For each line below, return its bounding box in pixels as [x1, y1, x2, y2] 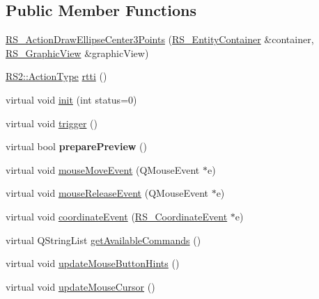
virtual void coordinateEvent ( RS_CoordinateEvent [6, 209, 228, 223]
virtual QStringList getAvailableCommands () [6, 232, 201, 247]
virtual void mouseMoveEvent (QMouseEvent [6, 162, 200, 177]
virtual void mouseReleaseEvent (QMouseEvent [6, 186, 208, 200]
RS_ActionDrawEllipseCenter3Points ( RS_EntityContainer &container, [6, 32, 314, 47]
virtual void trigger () [6, 115, 98, 130]
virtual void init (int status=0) [6, 92, 137, 106]
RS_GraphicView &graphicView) [6, 45, 149, 60]
